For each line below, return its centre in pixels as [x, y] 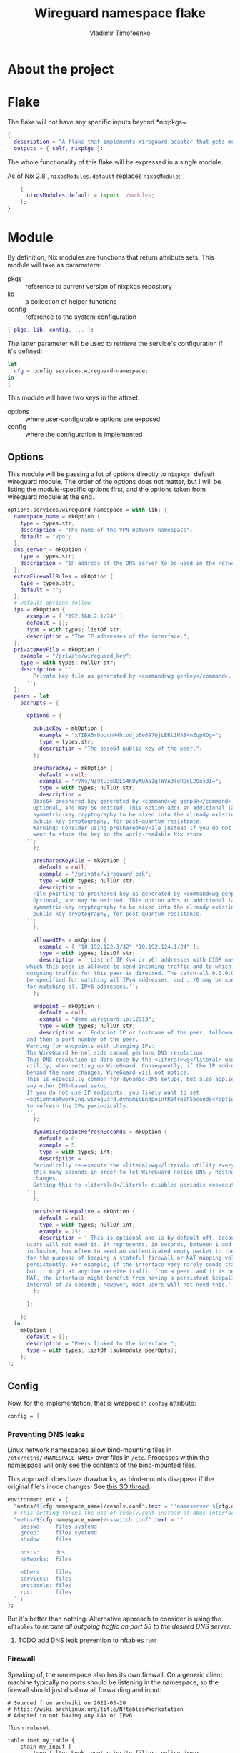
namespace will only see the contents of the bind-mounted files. [102, 1465]
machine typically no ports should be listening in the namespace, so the [113, 1682]
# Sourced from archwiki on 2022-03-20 [67, 1703]
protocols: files [46, 1585]
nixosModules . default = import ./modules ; [90, 196]
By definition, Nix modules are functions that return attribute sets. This [111, 257]
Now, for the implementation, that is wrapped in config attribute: [102, 1403]
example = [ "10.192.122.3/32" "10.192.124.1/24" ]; [119, 947]
